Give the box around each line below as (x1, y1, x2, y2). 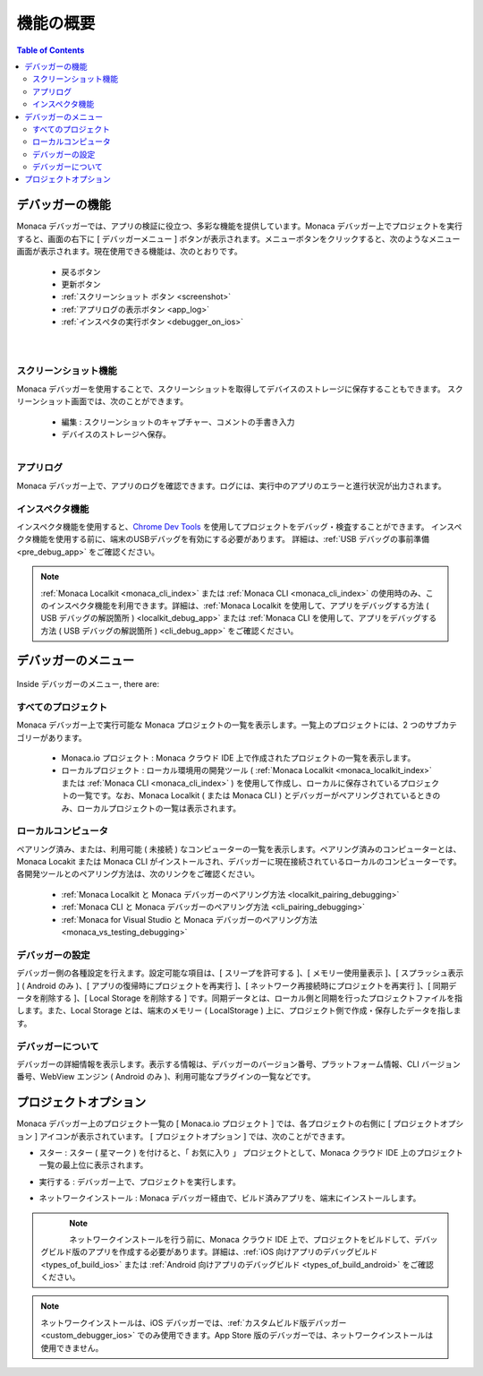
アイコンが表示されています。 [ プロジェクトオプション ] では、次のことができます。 (38, 1131, 351, 1141)
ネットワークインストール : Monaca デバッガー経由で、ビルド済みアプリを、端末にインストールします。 (38, 1192, 421, 1204)
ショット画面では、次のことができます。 (39, 396, 188, 407)
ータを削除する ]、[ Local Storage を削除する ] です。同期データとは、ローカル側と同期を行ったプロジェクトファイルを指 (16, 993, 462, 1003)
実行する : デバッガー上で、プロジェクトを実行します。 (38, 1176, 241, 1187)
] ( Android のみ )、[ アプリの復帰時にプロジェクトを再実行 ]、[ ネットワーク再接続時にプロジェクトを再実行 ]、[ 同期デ (16, 980, 457, 991)
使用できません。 (40, 1342, 104, 1353)
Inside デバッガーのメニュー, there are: (16, 679, 160, 690)
